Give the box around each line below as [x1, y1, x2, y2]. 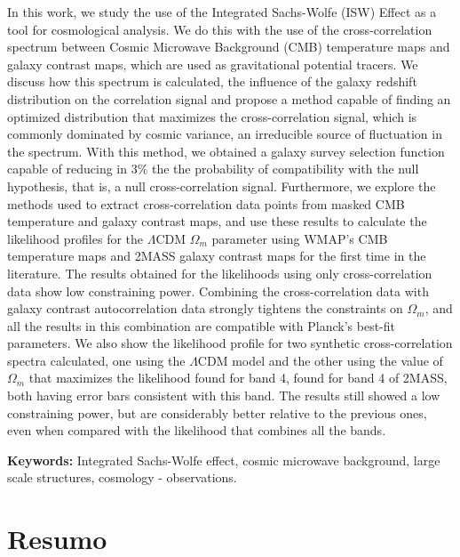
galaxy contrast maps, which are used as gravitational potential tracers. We [7, 54, 418, 73]
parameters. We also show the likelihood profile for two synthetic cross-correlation [7, 334, 453, 352]
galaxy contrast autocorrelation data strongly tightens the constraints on [7, 299, 403, 318]
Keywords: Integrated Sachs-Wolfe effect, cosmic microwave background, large [7, 450, 440, 469]
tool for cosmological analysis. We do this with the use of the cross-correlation [7, 20, 432, 38]
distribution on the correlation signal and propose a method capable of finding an [7, 89, 451, 108]
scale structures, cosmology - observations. [7, 468, 237, 487]
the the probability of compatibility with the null [152, 159, 419, 178]
